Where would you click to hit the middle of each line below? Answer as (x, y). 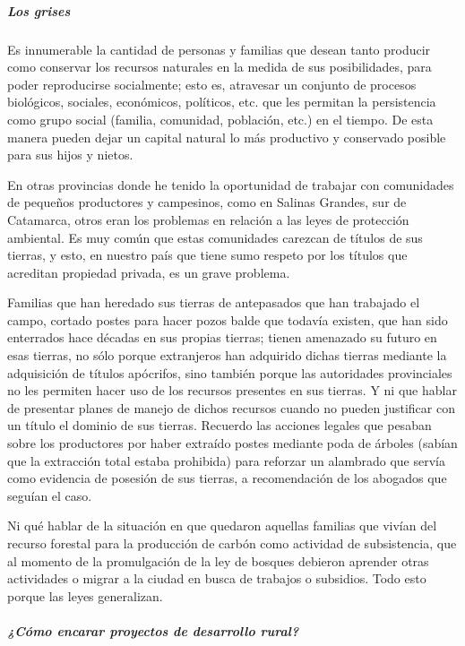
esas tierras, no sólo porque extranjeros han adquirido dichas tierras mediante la (227, 355)
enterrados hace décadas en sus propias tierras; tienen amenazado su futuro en (222, 337)
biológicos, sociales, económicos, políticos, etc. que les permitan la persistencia (222, 102)
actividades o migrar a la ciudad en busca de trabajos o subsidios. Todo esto (217, 578)
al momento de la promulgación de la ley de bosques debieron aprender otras (218, 560)
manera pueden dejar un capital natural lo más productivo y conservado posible (227, 137)
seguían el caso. (50, 495)
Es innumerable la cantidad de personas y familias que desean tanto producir (219, 49)
